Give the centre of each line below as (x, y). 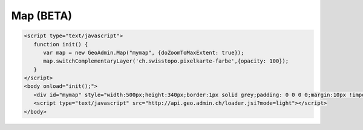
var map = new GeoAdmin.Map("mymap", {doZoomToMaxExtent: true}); (144, 52)
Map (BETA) (42, 16)
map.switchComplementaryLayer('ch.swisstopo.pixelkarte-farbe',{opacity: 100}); (166, 61)
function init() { (61, 44)
